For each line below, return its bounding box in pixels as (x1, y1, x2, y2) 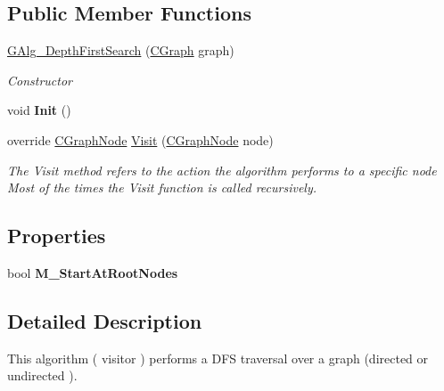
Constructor (7, 70, 72, 89)
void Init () (7, 101, 71, 119)
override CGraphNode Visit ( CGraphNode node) (7, 130, 274, 149)
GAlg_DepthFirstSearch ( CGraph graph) (7, 41, 234, 60)
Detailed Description (7, 306, 202, 334)
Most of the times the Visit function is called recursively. (7, 178, 317, 197)
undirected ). (7, 366, 78, 385)
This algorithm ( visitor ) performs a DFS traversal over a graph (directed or (7, 348, 429, 367)
